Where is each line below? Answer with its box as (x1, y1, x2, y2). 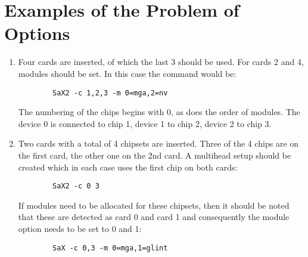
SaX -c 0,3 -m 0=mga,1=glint (52, 243, 168, 252)
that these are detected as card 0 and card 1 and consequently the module (18, 210, 290, 223)
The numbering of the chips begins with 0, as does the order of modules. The (18, 106, 300, 118)
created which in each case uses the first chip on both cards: (18, 160, 238, 173)
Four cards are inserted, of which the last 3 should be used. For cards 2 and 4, (18, 55, 304, 68)
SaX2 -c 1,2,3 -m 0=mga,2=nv (52, 88, 168, 97)
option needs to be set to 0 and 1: (18, 222, 142, 234)
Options (4, 21, 70, 45)
